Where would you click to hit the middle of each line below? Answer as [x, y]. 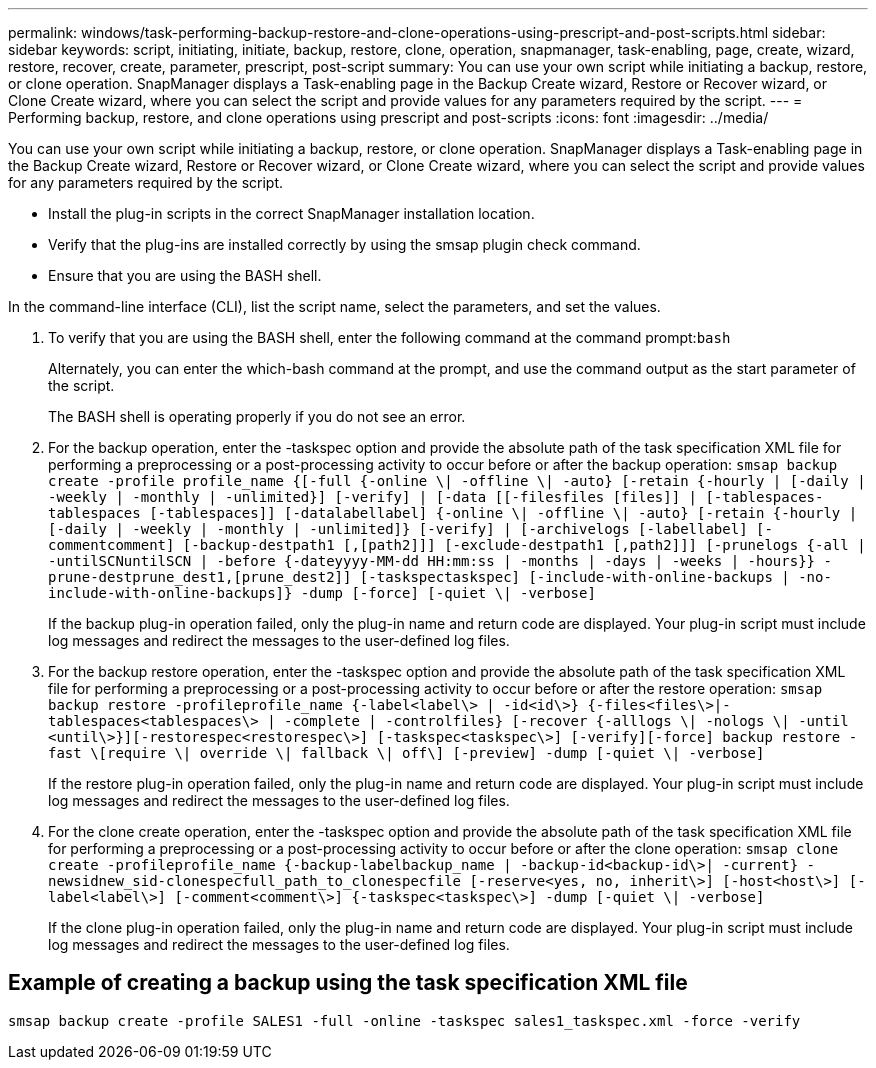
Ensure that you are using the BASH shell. [185, 275]
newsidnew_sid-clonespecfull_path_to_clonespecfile [255, 881]
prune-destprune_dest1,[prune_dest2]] [200, 577]
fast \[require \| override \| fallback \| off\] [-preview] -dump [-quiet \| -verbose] [406, 753]
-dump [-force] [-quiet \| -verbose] [448, 593]
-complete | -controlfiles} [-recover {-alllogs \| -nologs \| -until [566, 721]
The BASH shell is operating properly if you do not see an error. [257, 416]
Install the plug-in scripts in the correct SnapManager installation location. [291, 213]
